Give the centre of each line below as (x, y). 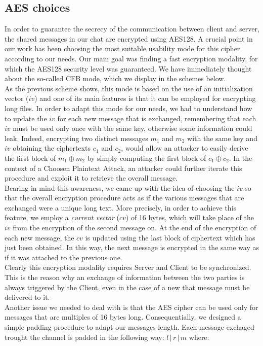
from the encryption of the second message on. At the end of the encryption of (135, 228)
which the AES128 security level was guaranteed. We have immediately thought (128, 68)
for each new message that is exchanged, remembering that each (157, 118)
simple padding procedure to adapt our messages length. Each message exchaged (129, 327)
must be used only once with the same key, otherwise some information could (133, 128)
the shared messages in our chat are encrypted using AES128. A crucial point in (129, 38)
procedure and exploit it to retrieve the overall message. (91, 178)
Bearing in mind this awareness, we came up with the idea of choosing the (120, 187)
